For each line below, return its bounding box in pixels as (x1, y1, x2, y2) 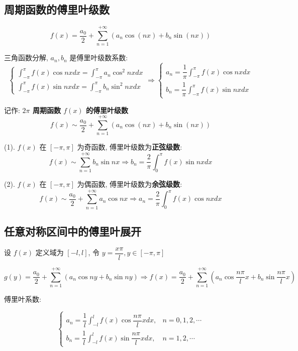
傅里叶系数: (4, 294, 41, 304)
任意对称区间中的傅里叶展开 (4, 223, 141, 239)
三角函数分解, (4, 52, 48, 63)
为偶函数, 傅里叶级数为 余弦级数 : (77, 179, 182, 189)
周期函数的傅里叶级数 (4, 2, 110, 17)
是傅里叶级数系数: (69, 52, 128, 63)
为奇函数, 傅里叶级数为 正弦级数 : (77, 142, 182, 152)
